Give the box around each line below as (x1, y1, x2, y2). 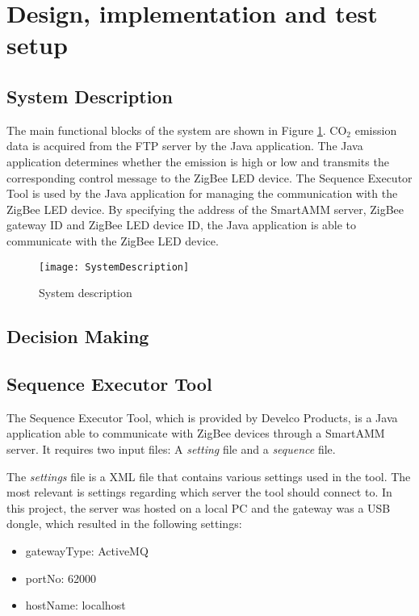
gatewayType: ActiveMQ (25, 542, 149, 559)
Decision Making (6, 324, 149, 349)
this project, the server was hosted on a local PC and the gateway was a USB (6, 499, 391, 516)
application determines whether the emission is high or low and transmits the (6, 153, 389, 170)
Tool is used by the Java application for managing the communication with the (6, 185, 398, 202)
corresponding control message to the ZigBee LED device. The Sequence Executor (6, 169, 413, 186)
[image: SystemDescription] (39, 261, 190, 273)
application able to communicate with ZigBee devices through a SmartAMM (6, 425, 385, 442)
